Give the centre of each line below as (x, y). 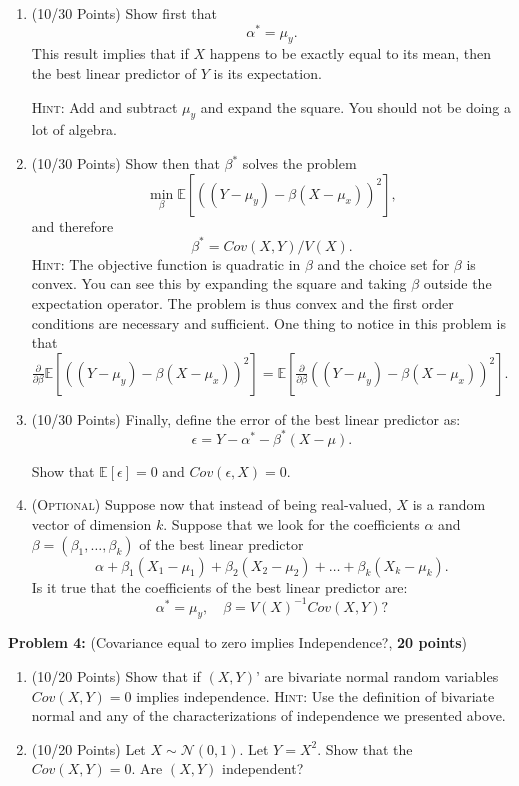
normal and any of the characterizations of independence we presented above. (268, 715)
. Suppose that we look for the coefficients (291, 523)
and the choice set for (383, 263)
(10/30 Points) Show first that (124, 13)
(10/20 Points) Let (88, 748)
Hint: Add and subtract (104, 106)
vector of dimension (91, 523)
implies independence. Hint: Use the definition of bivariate (315, 695)
